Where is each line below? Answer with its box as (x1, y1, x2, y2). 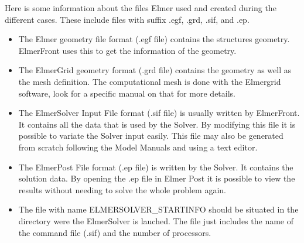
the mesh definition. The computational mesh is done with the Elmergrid (18, 75, 281, 87)
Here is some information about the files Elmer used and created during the (5, 2, 276, 13)
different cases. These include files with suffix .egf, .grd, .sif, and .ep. (5, 13, 250, 25)
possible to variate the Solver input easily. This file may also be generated (18, 129, 283, 142)
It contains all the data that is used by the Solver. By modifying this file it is (18, 118, 296, 130)
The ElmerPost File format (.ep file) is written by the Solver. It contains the (18, 160, 293, 173)
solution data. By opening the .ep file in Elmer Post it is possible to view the (18, 172, 295, 184)
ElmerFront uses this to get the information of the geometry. (18, 44, 237, 56)
